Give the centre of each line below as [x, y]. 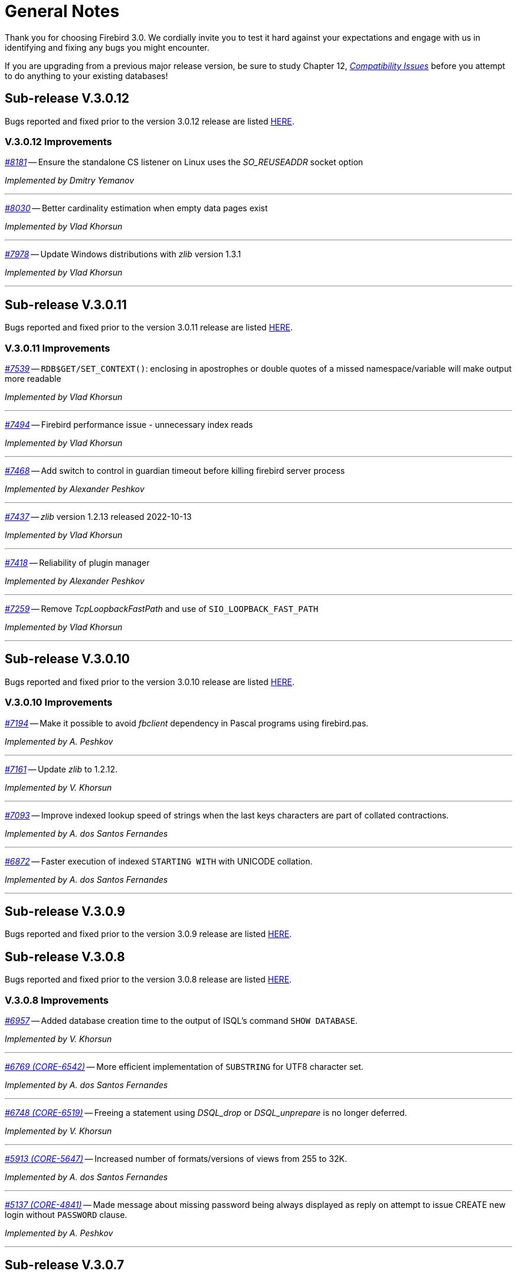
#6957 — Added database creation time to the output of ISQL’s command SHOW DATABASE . [181, 1020]
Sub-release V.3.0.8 [65, 957]
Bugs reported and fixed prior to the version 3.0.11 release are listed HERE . [149, 327]
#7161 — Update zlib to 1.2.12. [61, 769]
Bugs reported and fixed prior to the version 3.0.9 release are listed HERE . [148, 934]
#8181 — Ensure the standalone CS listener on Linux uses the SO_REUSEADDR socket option [184, 162]
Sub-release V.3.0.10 [67, 659]
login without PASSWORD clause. [66, 1214]
